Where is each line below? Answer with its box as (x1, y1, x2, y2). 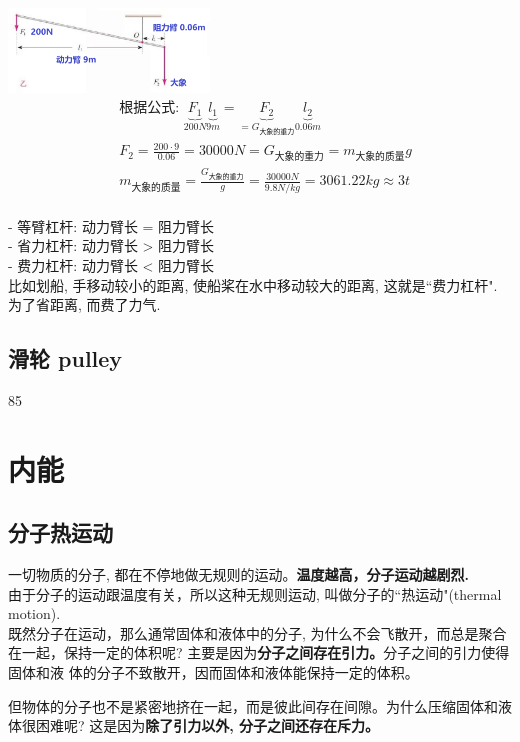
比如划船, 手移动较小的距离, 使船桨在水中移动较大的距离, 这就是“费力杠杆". (8, 274, 498, 295)
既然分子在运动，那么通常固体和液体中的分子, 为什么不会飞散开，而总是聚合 (8, 622, 507, 643)
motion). (8, 603, 61, 624)
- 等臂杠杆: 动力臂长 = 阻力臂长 (8, 215, 215, 236)
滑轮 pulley (8, 343, 123, 374)
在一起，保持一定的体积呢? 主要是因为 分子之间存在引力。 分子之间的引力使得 (8, 642, 510, 663)
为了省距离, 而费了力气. (8, 294, 161, 315)
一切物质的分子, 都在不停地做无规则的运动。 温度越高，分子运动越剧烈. (8, 564, 470, 585)
